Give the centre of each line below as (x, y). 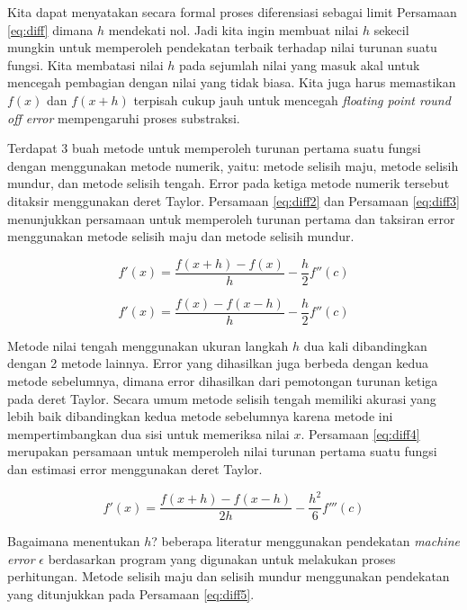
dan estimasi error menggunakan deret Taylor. (135, 469)
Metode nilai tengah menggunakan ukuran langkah (148, 345)
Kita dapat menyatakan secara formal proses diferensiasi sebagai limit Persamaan (232, 12)
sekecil (391, 29)
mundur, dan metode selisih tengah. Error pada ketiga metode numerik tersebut (229, 183)
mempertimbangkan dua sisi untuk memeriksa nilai (148, 433)
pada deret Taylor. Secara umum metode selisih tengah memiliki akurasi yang (222, 398)
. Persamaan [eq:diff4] (360, 433)
